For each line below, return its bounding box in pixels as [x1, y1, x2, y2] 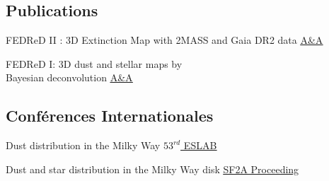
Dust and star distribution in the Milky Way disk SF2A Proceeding [6, 161, 299, 176]
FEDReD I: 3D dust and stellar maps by [6, 56, 183, 71]
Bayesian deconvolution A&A [6, 70, 133, 85]
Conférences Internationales [6, 105, 214, 127]
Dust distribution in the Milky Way [6, 138, 161, 153]
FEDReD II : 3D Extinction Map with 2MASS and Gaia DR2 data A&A [6, 33, 323, 47]
